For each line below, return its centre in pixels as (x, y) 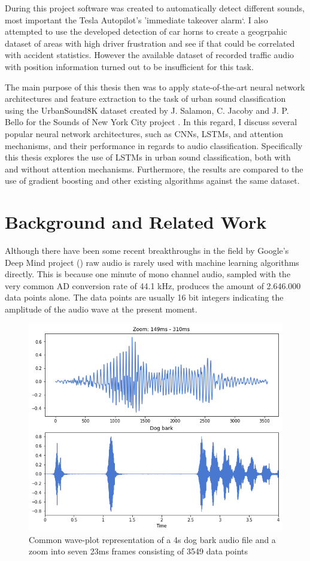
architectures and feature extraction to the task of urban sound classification (145, 98)
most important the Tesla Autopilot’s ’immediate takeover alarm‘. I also (136, 19)
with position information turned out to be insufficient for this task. (129, 66)
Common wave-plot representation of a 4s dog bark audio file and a (152, 539)
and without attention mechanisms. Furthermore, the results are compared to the (154, 169)
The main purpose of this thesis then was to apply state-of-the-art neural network (155, 87)
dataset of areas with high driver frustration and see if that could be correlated (150, 43)
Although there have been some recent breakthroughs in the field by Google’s (147, 251)
